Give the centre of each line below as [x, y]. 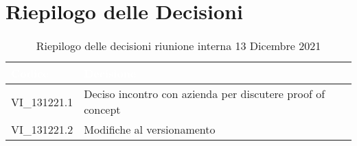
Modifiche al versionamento [150, 130]
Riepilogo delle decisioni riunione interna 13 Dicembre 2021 [178, 46]
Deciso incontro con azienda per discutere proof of [205, 94]
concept [102, 110]
